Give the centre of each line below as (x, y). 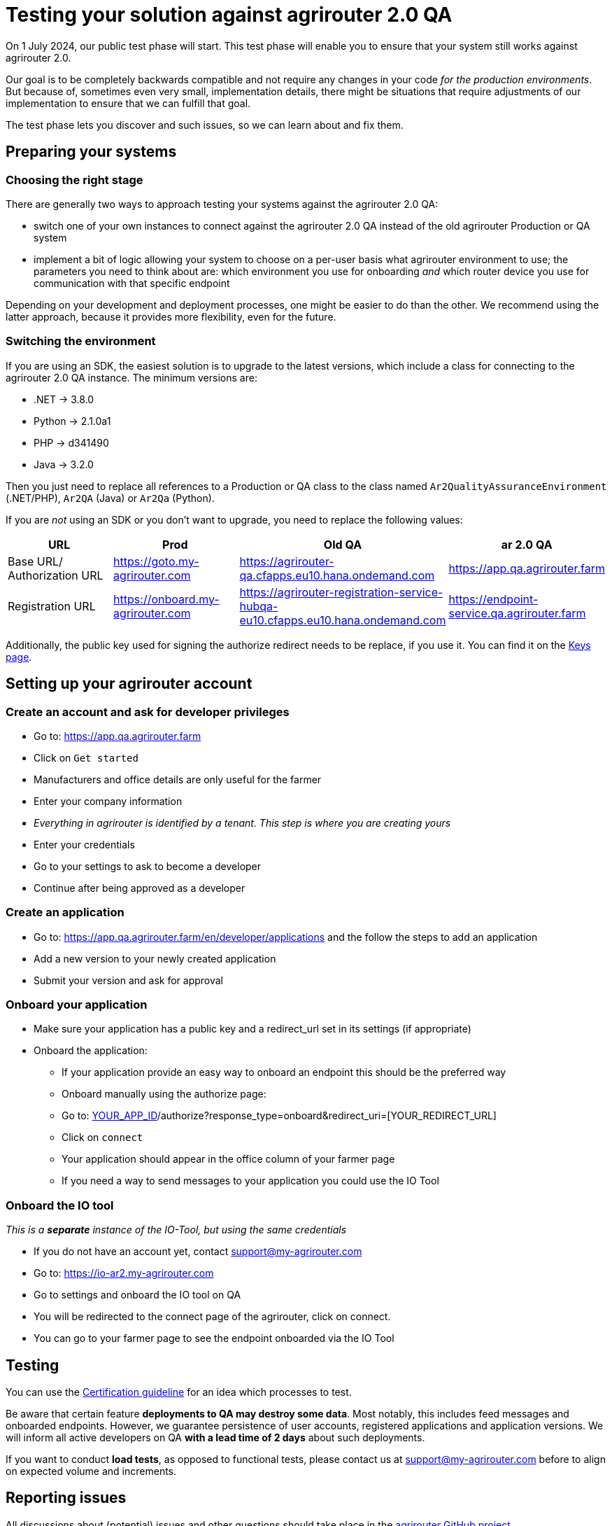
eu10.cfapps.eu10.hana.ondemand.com (343, 620)
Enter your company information (108, 801)
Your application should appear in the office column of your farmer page (228, 1159)
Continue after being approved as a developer (140, 888)
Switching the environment (81, 341)
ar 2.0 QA (527, 544)
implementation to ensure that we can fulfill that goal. (128, 103)
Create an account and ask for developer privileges (148, 712)
